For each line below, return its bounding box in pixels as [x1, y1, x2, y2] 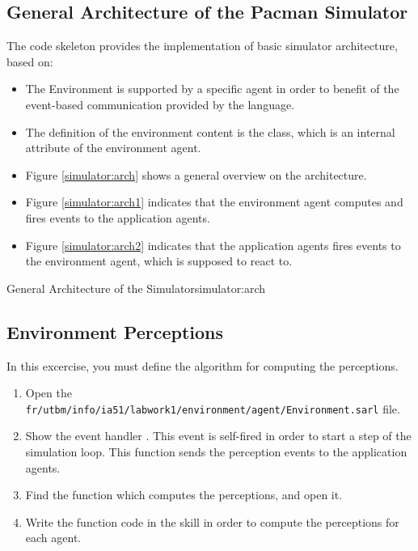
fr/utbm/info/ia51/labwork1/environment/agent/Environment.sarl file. [25, 400, 400, 417]
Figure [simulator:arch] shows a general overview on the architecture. [25, 166, 367, 183]
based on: [6, 53, 53, 70]
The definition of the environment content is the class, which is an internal [25, 123, 395, 140]
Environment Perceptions [6, 319, 224, 344]
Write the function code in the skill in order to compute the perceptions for [25, 513, 399, 530]
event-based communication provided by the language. [25, 95, 295, 112]
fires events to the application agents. [25, 209, 210, 226]
